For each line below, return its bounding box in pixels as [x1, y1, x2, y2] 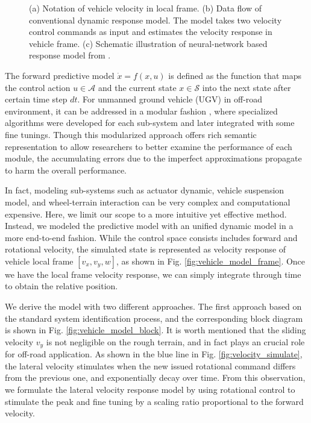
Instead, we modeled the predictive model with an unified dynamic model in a [5, 219, 294, 232]
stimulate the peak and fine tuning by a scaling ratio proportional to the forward [5, 395, 304, 407]
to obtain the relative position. [5, 280, 118, 292]
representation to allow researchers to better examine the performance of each [5, 140, 292, 152]
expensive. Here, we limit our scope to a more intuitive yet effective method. [5, 207, 287, 220]
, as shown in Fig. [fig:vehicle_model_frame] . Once [116, 254, 306, 267]
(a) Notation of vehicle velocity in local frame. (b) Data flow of [29, 2, 262, 14]
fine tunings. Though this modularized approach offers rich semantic [5, 128, 257, 140]
